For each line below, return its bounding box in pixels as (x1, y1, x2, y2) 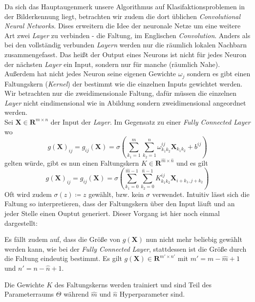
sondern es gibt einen (187, 68, 251, 79)
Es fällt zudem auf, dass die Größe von (4, 234, 121, 244)
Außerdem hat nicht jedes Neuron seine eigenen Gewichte (4, 68, 176, 79)
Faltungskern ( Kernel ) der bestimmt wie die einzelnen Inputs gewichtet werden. (4, 78, 243, 88)
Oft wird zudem (4, 189, 52, 199)
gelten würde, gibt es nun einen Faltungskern (4, 157, 139, 168)
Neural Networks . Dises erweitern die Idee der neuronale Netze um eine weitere (4, 21, 241, 31)
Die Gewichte (4, 279, 44, 289)
